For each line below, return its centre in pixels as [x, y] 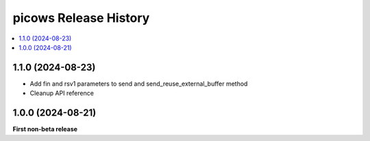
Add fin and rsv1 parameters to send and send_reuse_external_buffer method [139, 84]
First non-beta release [45, 129]
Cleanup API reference [62, 93]
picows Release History [81, 18]
